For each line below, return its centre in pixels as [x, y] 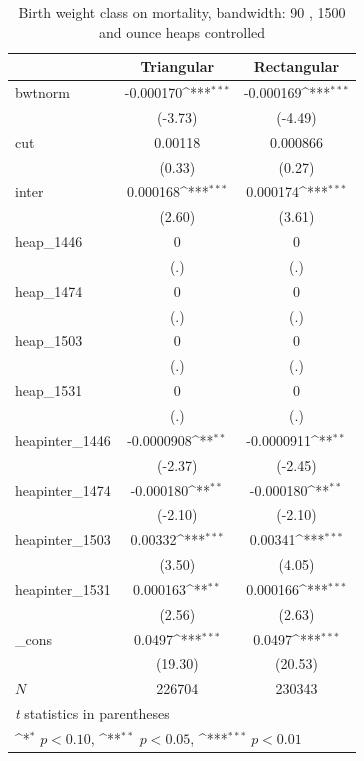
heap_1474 [49, 290]
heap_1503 [49, 340]
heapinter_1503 [63, 539]
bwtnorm [42, 92]
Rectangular [296, 66]
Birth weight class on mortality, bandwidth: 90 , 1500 [182, 12]
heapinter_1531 [63, 588]
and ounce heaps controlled [182, 31]
